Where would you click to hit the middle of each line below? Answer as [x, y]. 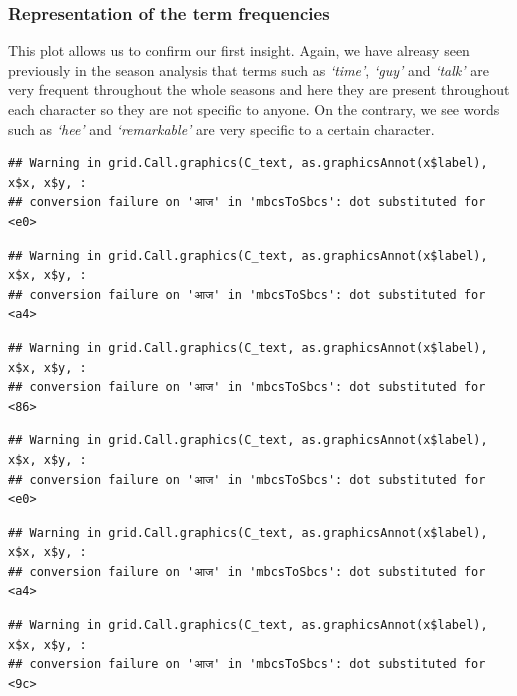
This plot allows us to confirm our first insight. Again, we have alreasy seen [239, 50]
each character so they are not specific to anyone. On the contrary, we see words [254, 109]
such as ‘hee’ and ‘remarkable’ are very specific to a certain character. [221, 128]
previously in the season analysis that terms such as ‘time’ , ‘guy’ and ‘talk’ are [248, 69]
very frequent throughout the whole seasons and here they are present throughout [259, 89]
